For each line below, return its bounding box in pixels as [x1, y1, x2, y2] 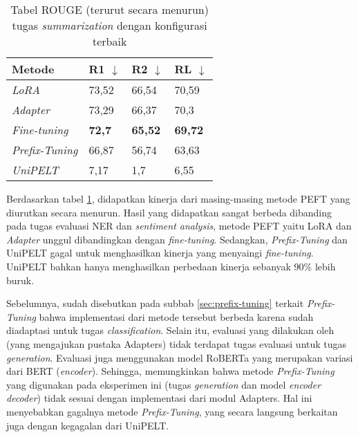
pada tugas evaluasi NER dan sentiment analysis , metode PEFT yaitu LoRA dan [6, 218, 352, 233]
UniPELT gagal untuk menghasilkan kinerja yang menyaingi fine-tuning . [6, 245, 314, 260]
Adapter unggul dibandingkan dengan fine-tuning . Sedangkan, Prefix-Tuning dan [6, 232, 348, 246]
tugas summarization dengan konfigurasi [12, 17, 207, 33]
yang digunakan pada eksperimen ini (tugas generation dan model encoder [6, 377, 321, 391]
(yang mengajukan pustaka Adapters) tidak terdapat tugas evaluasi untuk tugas [6, 336, 347, 351]
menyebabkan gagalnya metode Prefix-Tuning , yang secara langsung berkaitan [6, 404, 338, 418]
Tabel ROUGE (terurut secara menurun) [10, 1, 209, 17]
